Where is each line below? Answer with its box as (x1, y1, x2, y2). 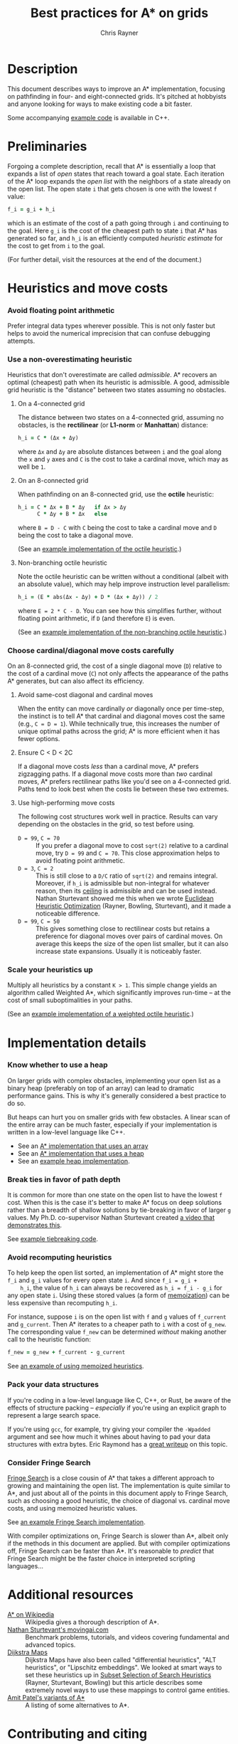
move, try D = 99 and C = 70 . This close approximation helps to (35, 849, 220, 858)
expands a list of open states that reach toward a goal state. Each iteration (7, 169, 225, 178)
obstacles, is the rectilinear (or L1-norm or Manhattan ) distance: (17, 421, 208, 430)
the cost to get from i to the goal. (7, 241, 105, 250)
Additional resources (7, 1587, 134, 1603)
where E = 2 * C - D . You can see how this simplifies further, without (17, 606, 222, 615)
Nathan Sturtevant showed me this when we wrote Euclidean (35, 894, 215, 903)
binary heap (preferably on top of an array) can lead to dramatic (7, 1083, 195, 1092)
